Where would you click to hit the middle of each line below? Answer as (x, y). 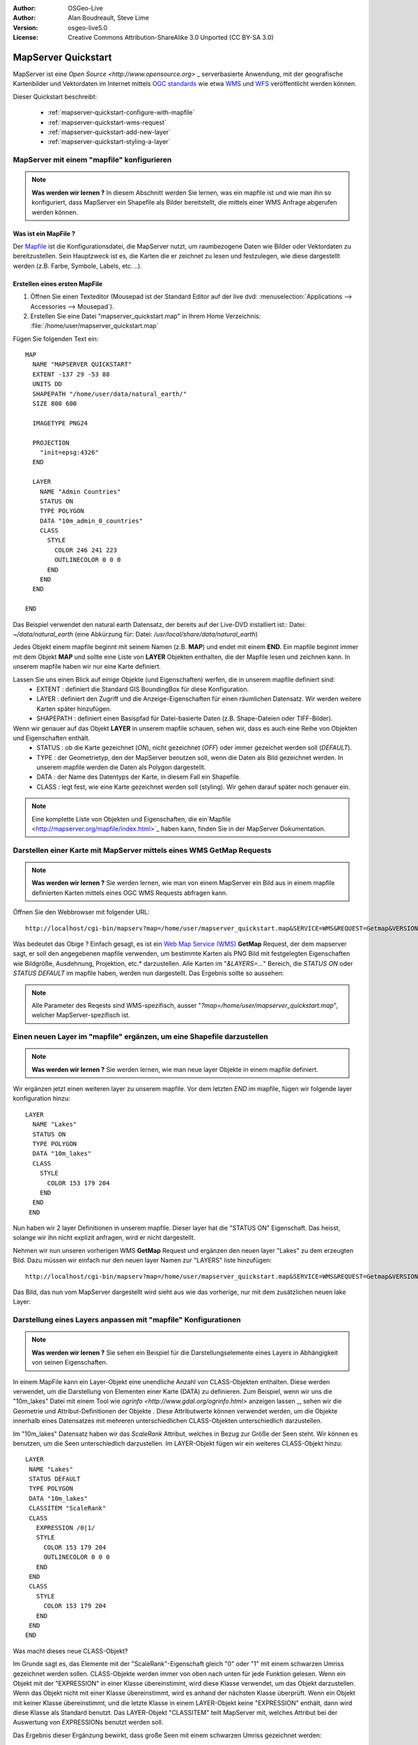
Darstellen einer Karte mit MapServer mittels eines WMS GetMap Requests (142, 850)
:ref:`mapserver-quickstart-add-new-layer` (109, 132)
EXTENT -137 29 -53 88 (71, 374)
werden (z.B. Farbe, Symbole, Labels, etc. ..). (77, 266)
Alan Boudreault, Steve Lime (108, 18)
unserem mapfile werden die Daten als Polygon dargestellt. (121, 767)
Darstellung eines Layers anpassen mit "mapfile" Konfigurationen (127, 1320)
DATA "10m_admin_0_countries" (91, 521)
